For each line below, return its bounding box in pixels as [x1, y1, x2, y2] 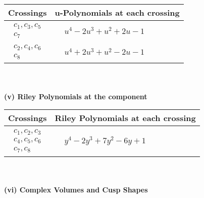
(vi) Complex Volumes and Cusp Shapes [4, 184, 148, 194]
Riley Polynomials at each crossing [55, 112, 196, 124]
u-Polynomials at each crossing [55, 7, 180, 18]
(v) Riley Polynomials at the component [4, 91, 147, 101]
